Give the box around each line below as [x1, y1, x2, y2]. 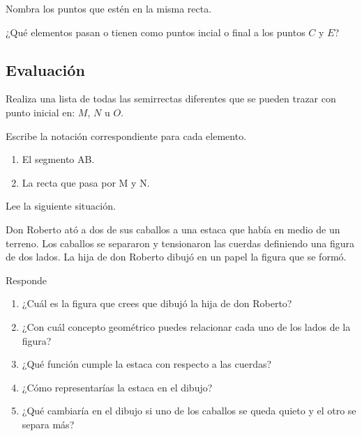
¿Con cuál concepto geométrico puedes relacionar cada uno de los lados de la [22, 319, 351, 334]
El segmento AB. [22, 152, 95, 166]
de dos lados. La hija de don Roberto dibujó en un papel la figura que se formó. [6, 249, 347, 264]
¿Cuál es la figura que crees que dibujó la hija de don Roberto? [22, 296, 292, 311]
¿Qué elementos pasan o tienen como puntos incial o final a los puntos [6, 24, 306, 39]
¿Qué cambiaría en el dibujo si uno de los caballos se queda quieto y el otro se [22, 403, 356, 418]
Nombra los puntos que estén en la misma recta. [6, 1, 212, 15]
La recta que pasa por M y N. [22, 175, 150, 189]
